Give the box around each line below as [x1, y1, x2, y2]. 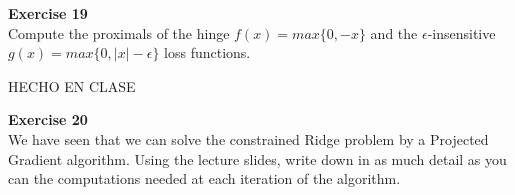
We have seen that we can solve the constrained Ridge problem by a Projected [8, 128, 489, 149]
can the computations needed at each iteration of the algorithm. [8, 168, 401, 189]
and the [370, 22, 418, 43]
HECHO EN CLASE [8, 75, 136, 96]
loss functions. [164, 42, 251, 63]
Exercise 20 [8, 109, 88, 130]
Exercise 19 [8, 3, 88, 23]
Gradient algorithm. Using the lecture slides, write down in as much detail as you [8, 148, 507, 169]
